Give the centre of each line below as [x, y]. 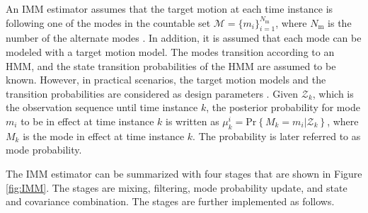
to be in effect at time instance [87, 121]
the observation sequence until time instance [102, 107]
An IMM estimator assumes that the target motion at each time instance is [169, 8]
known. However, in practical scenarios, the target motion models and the [166, 80]
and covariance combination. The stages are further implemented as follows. [170, 201]
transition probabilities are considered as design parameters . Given [152, 93]
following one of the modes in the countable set [108, 22]
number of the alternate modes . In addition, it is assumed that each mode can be [184, 38]
